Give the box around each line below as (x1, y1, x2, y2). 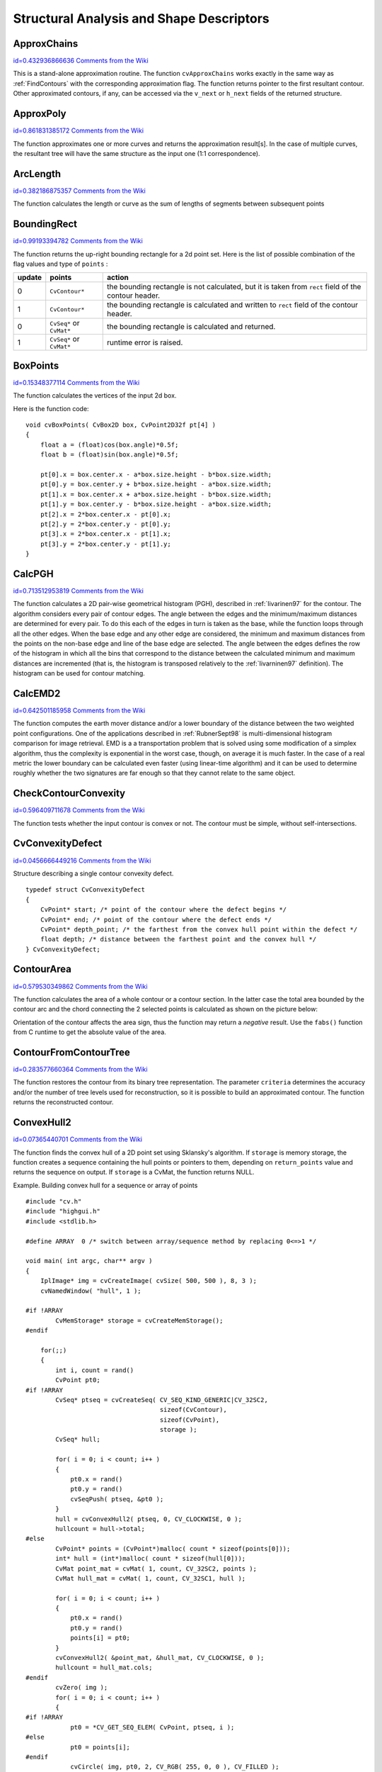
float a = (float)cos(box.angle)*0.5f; (40, 440, 179, 449)
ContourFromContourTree (13, 1046, 130, 1058)
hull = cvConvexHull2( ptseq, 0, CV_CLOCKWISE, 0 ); (55, 1515, 242, 1523)
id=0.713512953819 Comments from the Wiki (13, 586, 144, 595)
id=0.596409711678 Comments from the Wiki (13, 806, 145, 814)
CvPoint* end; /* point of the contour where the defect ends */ (40, 915, 272, 924)
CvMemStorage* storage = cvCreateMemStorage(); (55, 1316, 224, 1325)
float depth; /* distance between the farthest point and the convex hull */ (40, 936, 317, 943)
